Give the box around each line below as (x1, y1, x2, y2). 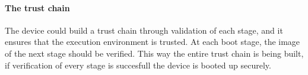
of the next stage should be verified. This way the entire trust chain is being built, (5, 47, 304, 59)
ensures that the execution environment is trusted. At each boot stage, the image (5, 35, 300, 48)
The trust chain (5, 1, 70, 14)
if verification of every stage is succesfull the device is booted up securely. (5, 58, 271, 71)
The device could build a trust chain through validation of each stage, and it (5, 24, 283, 36)
